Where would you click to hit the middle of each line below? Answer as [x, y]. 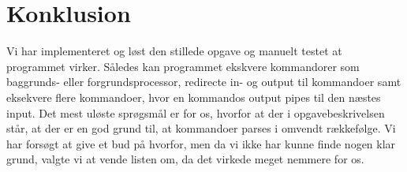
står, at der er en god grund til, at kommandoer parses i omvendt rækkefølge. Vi [201, 128]
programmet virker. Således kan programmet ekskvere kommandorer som [183, 66]
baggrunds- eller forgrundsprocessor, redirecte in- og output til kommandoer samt [204, 82]
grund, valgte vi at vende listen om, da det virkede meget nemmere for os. [185, 159]
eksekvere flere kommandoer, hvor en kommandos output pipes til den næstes [194, 97]
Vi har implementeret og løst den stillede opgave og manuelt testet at [174, 51]
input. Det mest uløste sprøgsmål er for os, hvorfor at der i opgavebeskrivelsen [196, 112]
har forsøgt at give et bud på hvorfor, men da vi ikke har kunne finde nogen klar [201, 143]
